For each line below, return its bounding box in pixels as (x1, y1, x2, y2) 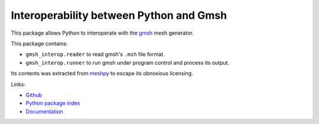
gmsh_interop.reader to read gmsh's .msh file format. (25, 51, 165, 58)
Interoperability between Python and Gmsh (11, 9, 227, 22)
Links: (11, 81, 26, 88)
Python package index (25, 100, 80, 107)
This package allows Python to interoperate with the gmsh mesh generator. (11, 29, 194, 36)
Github (25, 91, 43, 98)
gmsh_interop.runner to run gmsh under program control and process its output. (25, 59, 230, 66)
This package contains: (11, 40, 68, 47)
